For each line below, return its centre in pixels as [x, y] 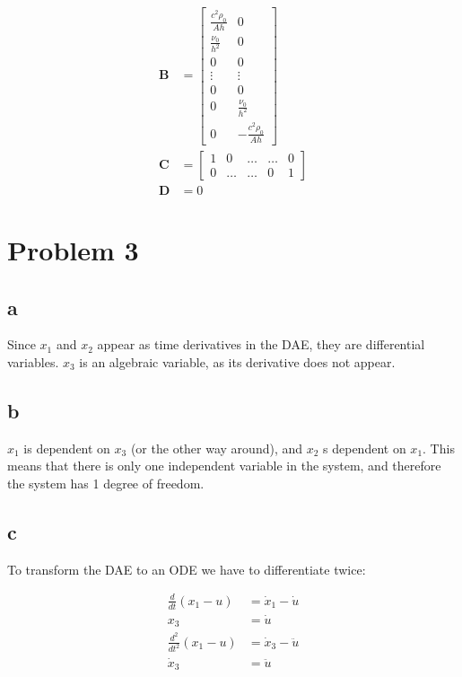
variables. [33, 361]
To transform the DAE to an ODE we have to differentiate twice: [187, 569]
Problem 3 [73, 249]
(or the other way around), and [217, 448]
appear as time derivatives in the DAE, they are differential [261, 344]
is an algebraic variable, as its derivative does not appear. [237, 361]
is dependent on [67, 448]
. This [439, 448]
